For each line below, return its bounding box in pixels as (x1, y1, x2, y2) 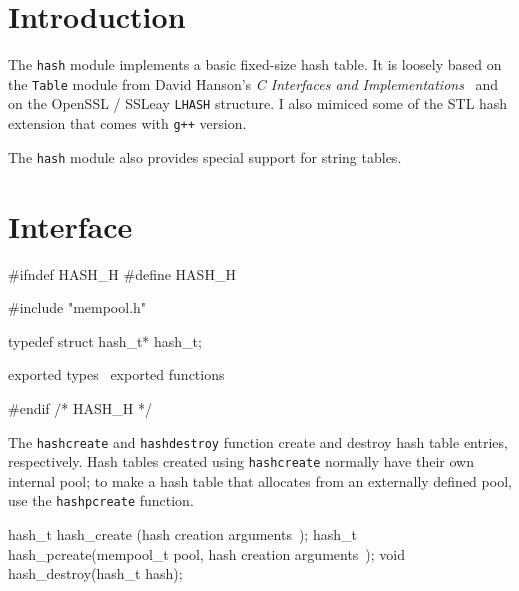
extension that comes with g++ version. (8, 113, 247, 134)
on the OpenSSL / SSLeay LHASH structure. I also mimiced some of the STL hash (8, 93, 508, 114)
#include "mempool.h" (8, 297, 147, 318)
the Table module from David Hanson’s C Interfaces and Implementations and (8, 73, 499, 94)
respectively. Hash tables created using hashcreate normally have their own (8, 451, 474, 472)
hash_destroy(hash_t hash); (8, 563, 183, 584)
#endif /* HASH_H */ (8, 397, 152, 418)
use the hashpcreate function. (8, 490, 194, 511)
